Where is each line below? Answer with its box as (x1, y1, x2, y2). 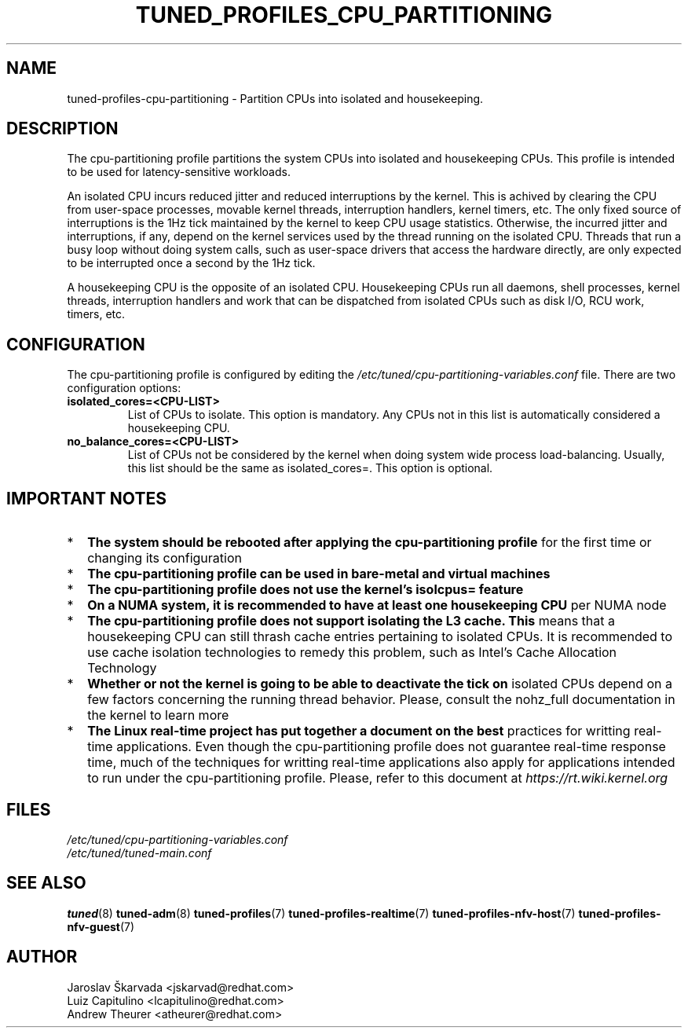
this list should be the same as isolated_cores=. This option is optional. (127, 461, 493, 475)
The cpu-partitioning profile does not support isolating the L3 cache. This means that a (87, 613, 615, 629)
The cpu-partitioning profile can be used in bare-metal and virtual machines (87, 566, 551, 582)
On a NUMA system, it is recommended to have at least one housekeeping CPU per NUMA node (87, 597, 667, 614)
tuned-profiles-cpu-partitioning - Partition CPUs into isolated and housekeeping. (67, 91, 484, 105)
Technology (87, 660, 157, 676)
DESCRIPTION (6, 119, 119, 139)
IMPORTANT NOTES (6, 488, 167, 508)
